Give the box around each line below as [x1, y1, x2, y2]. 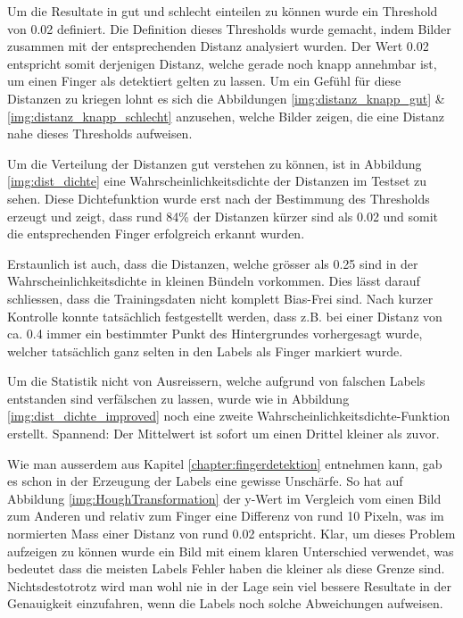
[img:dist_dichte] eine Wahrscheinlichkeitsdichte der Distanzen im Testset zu [7, 171, 427, 190]
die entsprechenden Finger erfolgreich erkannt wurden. [7, 224, 305, 243]
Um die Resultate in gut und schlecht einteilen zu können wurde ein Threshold [7, 2, 438, 20]
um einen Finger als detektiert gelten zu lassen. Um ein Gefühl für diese [7, 71, 401, 90]
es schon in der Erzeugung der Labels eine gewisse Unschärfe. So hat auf [7, 472, 403, 490]
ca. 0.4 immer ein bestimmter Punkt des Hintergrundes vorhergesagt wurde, [7, 324, 423, 343]
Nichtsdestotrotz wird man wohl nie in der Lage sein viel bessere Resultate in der [7, 576, 451, 595]
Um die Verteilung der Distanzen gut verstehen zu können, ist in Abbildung [7, 154, 422, 172]
